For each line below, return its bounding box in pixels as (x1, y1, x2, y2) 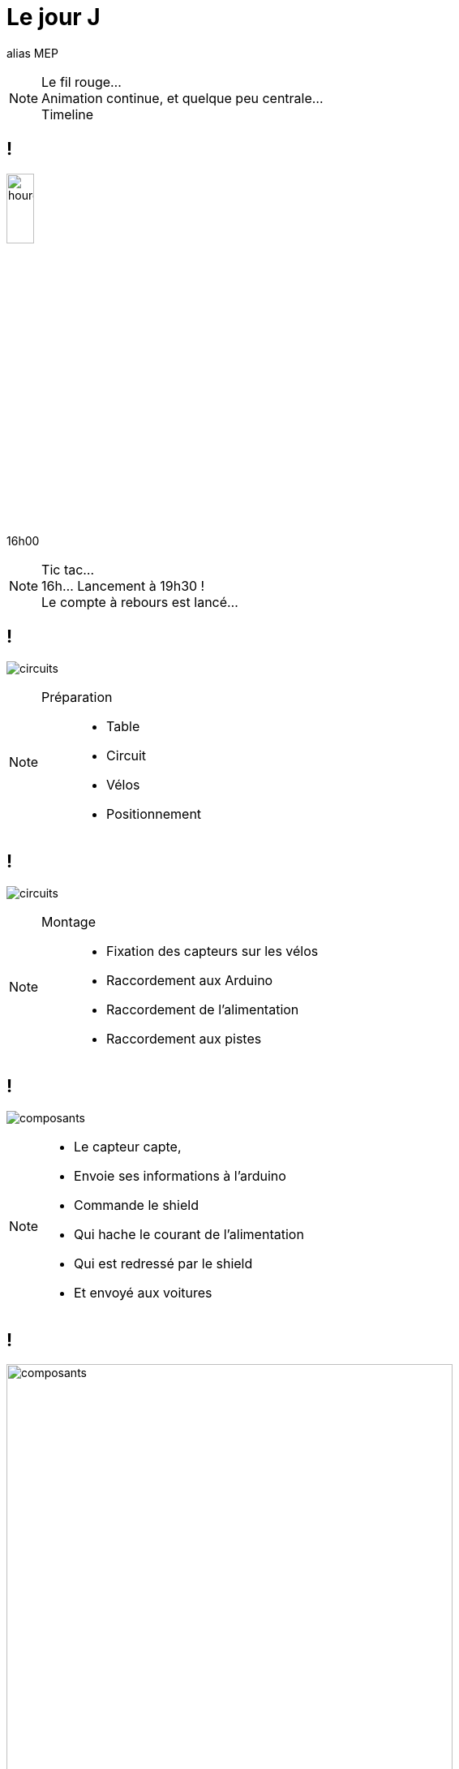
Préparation (41, 688, 113, 705)
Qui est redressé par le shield (74, 1255, 253, 1272)
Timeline (41, 105, 94, 123)
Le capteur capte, (74, 1138, 182, 1155)
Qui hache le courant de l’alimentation (74, 1225, 304, 1242)
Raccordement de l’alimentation (106, 1001, 299, 1018)
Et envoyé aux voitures (74, 1284, 212, 1301)
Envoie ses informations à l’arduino (74, 1167, 286, 1184)
